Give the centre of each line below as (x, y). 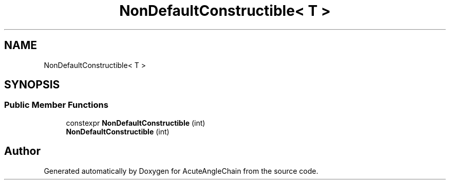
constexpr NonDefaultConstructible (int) (136, 123)
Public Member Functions (56, 105)
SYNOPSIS (32, 85)
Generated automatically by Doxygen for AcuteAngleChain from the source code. (181, 171)
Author (22, 151)
